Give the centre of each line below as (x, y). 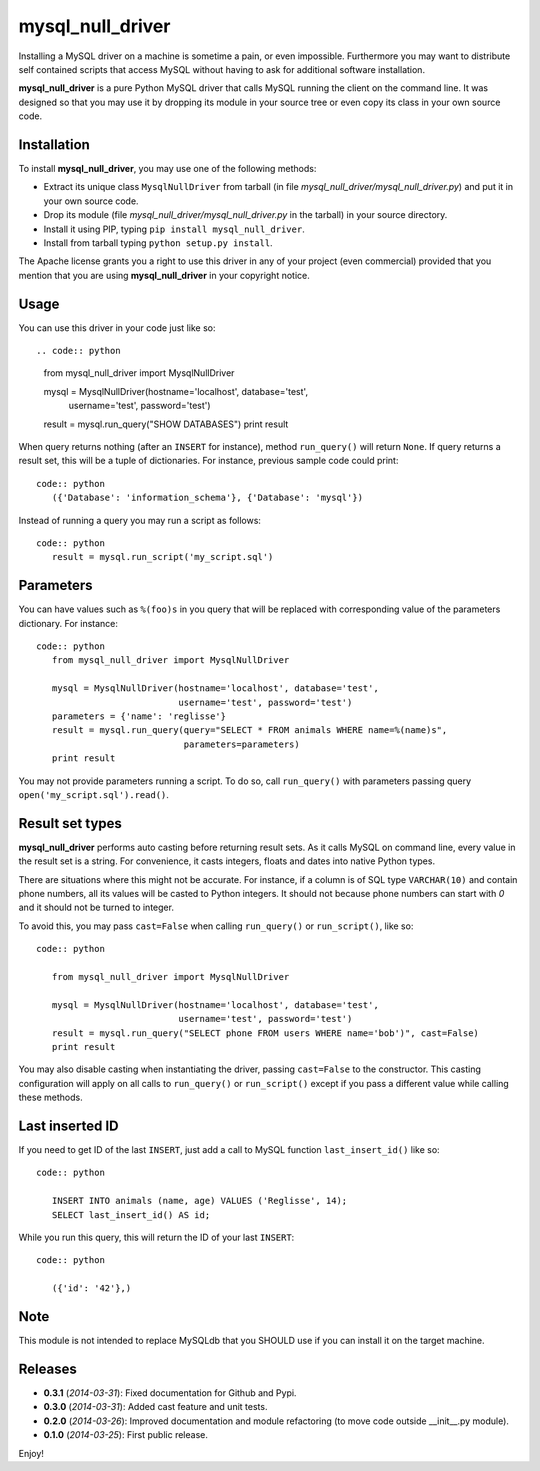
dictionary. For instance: (68, 623)
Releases (47, 1368)
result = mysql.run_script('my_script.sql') (162, 557)
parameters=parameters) (241, 744)
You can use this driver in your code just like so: (117, 327)
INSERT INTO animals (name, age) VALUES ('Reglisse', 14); (199, 1201)
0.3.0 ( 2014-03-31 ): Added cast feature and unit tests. (155, 1407)
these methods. (51, 1097)
